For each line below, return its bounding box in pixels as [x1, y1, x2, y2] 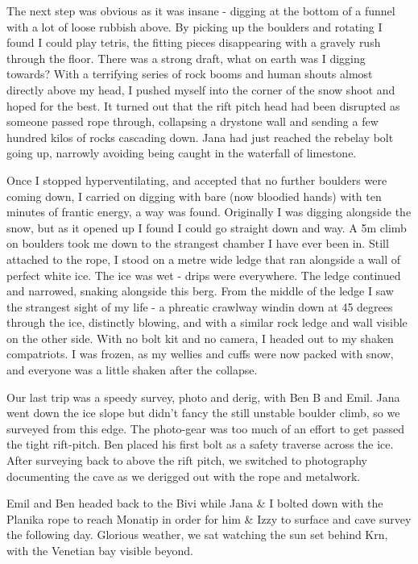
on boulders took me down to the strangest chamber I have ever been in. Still [6, 235, 389, 252]
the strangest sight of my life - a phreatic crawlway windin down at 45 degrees [6, 298, 393, 315]
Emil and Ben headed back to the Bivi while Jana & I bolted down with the [6, 495, 383, 512]
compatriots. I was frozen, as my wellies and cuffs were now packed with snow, [6, 345, 394, 362]
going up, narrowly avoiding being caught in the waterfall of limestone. [6, 144, 357, 161]
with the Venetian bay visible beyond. [6, 542, 193, 558]
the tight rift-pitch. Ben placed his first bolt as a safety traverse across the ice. [6, 436, 394, 453]
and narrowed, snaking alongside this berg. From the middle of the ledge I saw [6, 282, 394, 299]
